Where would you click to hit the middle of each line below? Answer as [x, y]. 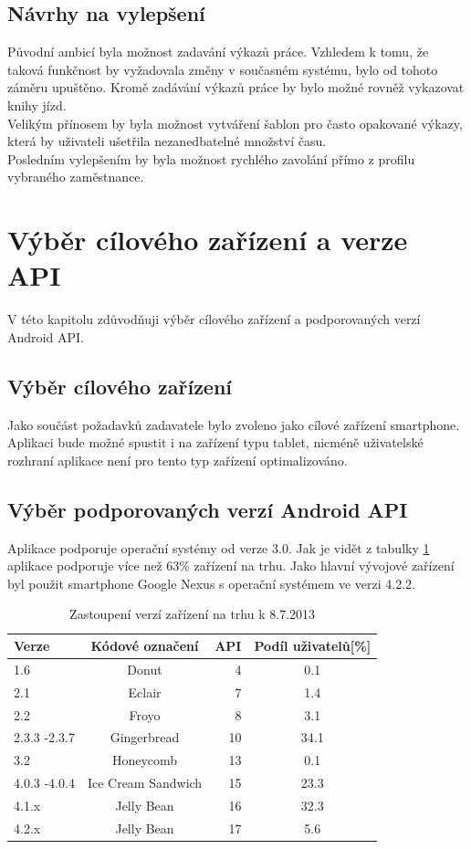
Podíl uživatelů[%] [313, 646]
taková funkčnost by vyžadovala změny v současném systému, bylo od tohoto [223, 69]
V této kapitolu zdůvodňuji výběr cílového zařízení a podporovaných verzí [214, 319]
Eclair [145, 692]
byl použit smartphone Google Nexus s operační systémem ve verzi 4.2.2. [212, 583]
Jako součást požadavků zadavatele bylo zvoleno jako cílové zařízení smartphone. [234, 424]
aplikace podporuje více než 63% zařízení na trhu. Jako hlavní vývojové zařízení [231, 566]
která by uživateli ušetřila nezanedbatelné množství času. [167, 141]
